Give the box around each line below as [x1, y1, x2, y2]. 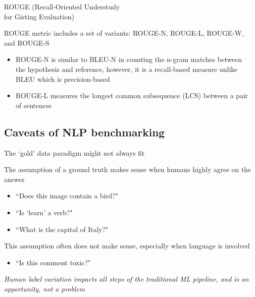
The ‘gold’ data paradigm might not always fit [4, 147, 145, 158]
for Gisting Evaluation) [4, 11, 75, 21]
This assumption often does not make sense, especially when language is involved [4, 240, 250, 251]
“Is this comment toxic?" [15, 257, 91, 267]
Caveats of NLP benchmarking [4, 124, 165, 139]
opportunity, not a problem [4, 283, 85, 294]
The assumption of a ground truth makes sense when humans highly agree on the [4, 164, 251, 175]
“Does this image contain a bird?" [15, 190, 118, 201]
